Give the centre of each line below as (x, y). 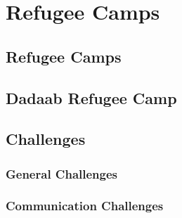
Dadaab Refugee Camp (91, 97)
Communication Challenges (85, 206)
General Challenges (62, 173)
